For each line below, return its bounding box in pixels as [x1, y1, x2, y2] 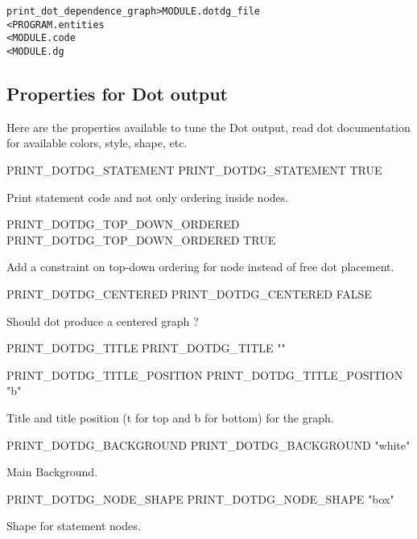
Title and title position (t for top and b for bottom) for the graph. [6, 409, 334, 426]
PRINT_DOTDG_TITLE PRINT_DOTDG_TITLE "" [6, 339, 286, 356]
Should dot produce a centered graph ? [6, 312, 199, 329]
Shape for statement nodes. [6, 517, 141, 534]
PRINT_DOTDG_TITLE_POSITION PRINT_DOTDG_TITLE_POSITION [6, 366, 403, 383]
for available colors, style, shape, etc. [6, 134, 188, 151]
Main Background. [6, 463, 98, 480]
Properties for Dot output [6, 81, 228, 106]
